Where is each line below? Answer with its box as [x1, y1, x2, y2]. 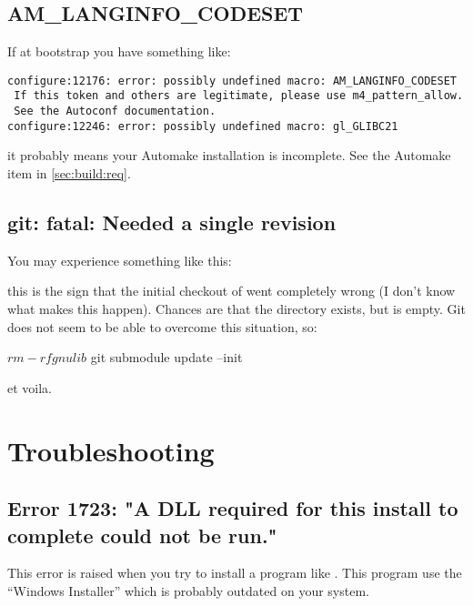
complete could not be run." [7, 520, 277, 549]
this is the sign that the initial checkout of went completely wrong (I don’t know [7, 281, 456, 300]
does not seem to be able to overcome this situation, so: [7, 317, 317, 336]
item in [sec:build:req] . [7, 164, 131, 183]
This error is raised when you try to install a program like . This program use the [7, 563, 462, 582]
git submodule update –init [90, 348, 243, 367]
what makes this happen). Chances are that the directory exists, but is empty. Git [7, 299, 466, 318]
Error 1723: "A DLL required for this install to [7, 494, 458, 522]
